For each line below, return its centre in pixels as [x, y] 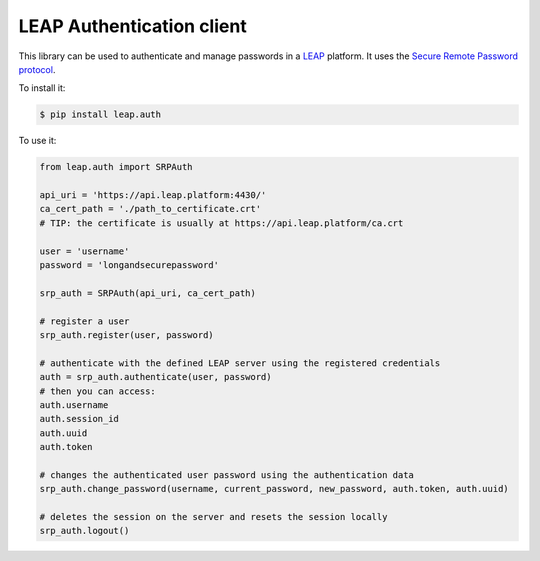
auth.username [74, 404]
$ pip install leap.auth [100, 114]
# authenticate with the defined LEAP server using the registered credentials [240, 363]
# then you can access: [98, 391]
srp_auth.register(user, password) [126, 334]
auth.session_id [79, 419]
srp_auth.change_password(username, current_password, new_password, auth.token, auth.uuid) [274, 489]
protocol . [37, 69]
